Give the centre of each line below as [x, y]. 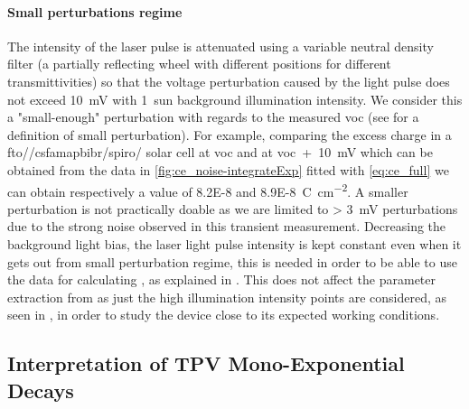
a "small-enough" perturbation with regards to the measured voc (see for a [213, 117]
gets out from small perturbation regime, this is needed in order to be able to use [232, 261]
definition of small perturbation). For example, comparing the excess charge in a [230, 134]
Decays [41, 390]
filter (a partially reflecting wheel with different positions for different [199, 64]
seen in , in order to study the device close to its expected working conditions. [224, 315]
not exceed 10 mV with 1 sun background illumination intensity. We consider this [235, 99]
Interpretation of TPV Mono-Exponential [206, 363]
